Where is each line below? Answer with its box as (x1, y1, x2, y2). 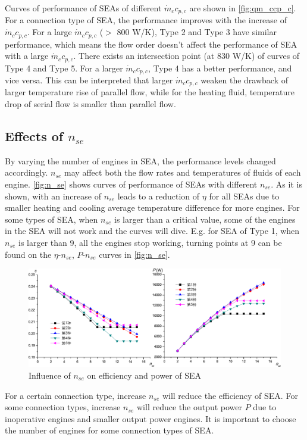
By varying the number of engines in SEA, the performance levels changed (5, 154, 276, 167)
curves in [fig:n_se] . (99, 248, 170, 260)
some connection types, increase (5, 401, 121, 413)
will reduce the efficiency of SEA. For (162, 389, 298, 401)
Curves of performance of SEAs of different (5, 2, 162, 14)
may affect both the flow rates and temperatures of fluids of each (64, 166, 301, 179)
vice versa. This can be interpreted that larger (5, 74, 173, 86)
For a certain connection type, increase (5, 389, 146, 401)
